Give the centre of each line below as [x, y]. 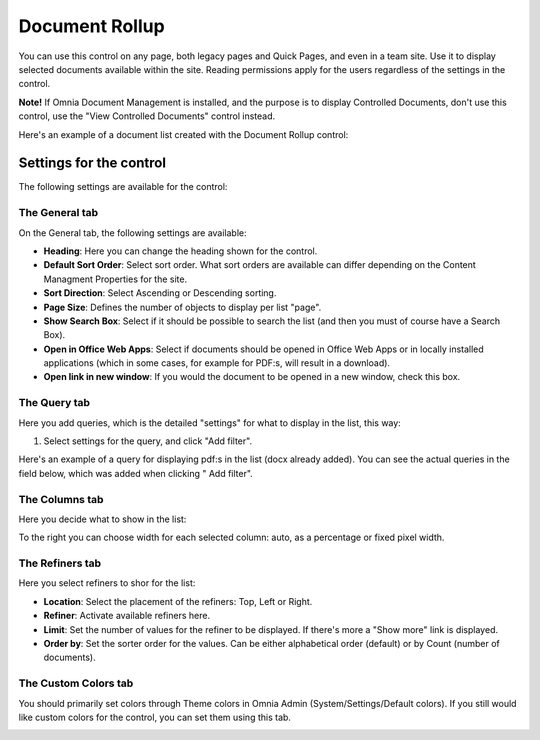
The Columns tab [61, 499]
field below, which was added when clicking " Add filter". [136, 473]
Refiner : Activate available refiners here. [126, 616]
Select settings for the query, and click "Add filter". [148, 441]
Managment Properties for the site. [115, 279]
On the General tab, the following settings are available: [132, 232]
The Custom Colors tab [76, 683]
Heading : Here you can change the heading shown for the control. [180, 251]
